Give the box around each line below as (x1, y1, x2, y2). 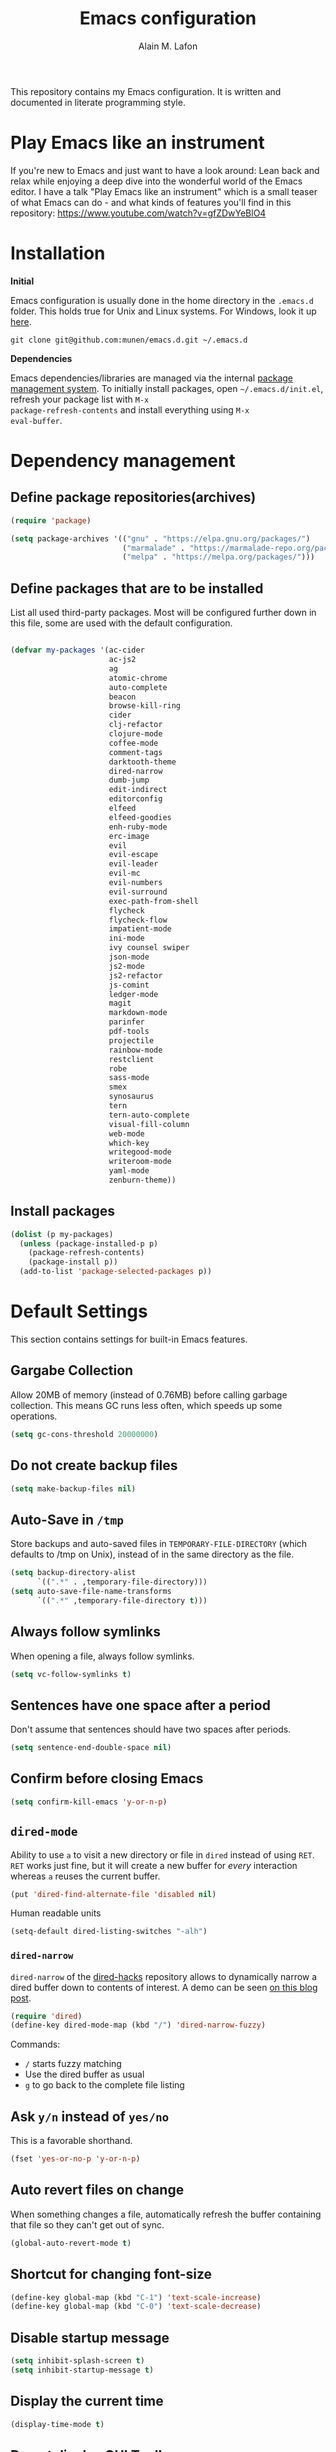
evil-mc (108, 868, 141, 879)
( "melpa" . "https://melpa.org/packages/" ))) (121, 552, 315, 562)
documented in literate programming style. (10, 96, 186, 108)
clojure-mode (108, 729, 163, 739)
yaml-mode (108, 1166, 150, 1176)
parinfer (108, 1017, 145, 1027)
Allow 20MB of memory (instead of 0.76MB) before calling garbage (10, 1388, 288, 1401)
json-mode (108, 952, 150, 962)
